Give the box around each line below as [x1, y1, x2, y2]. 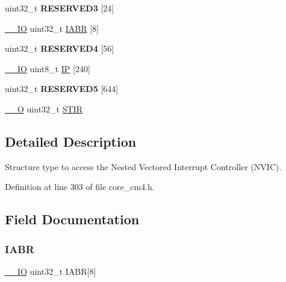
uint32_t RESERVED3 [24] [5, 2, 114, 14]
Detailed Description [5, 132, 137, 150]
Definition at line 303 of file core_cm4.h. [5, 180, 155, 193]
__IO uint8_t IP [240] [5, 62, 90, 75]
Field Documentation [5, 210, 140, 228]
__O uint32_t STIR [5, 102, 82, 115]
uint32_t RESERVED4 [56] [5, 42, 114, 55]
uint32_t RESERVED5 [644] [5, 82, 119, 95]
